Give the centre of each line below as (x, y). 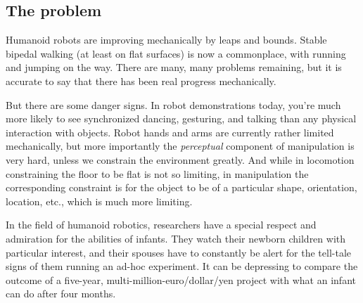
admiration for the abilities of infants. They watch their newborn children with (176, 238)
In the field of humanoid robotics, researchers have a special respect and (161, 225)
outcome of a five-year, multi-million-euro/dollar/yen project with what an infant (181, 279)
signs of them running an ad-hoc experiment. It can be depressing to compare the (182, 266)
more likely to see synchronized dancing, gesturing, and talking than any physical (181, 118)
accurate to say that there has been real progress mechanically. (141, 80)
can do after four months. (61, 294)
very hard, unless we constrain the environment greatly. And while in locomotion (180, 159)
